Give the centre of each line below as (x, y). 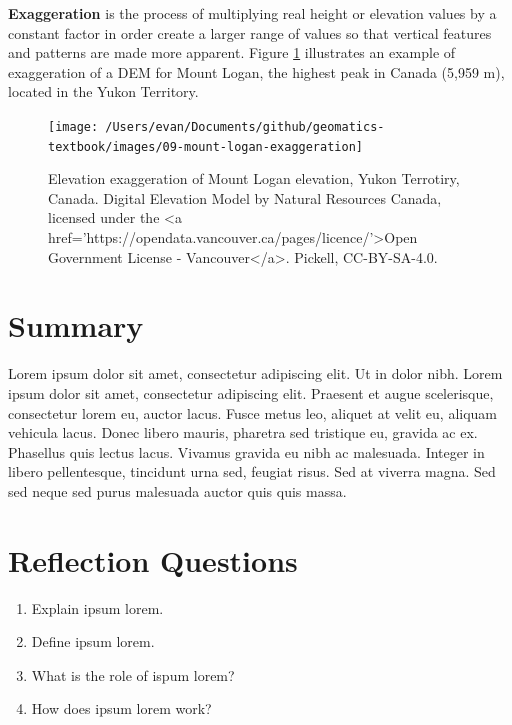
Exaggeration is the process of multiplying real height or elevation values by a (252, 13)
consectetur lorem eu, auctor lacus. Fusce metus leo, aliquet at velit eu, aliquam (253, 412)
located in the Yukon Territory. (103, 91)
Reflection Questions (153, 559)
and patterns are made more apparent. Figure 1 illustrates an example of (232, 52)
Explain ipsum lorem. (97, 607)
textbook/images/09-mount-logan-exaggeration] (205, 146)
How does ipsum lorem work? (121, 708)
